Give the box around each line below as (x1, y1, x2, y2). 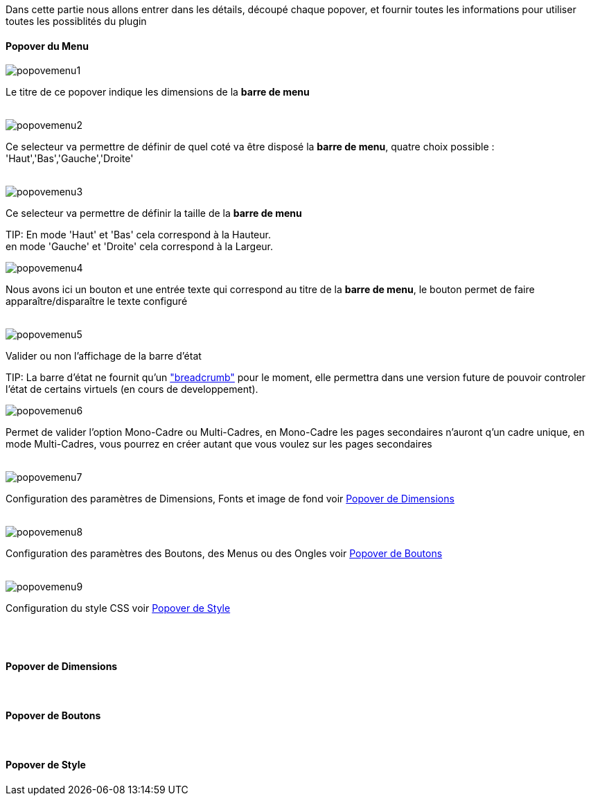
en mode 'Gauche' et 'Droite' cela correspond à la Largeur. (6, 240, 274, 253)
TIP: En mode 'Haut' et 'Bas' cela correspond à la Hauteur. (6, 229, 271, 241)
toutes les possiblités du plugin (6, 15, 147, 27)
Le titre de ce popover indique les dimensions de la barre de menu (6, 86, 310, 98)
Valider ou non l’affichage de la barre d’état (6, 350, 202, 362)
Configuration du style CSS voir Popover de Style (6, 602, 231, 615)
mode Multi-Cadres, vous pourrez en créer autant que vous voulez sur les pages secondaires (6, 438, 432, 450)
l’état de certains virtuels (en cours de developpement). (6, 383, 258, 396)
